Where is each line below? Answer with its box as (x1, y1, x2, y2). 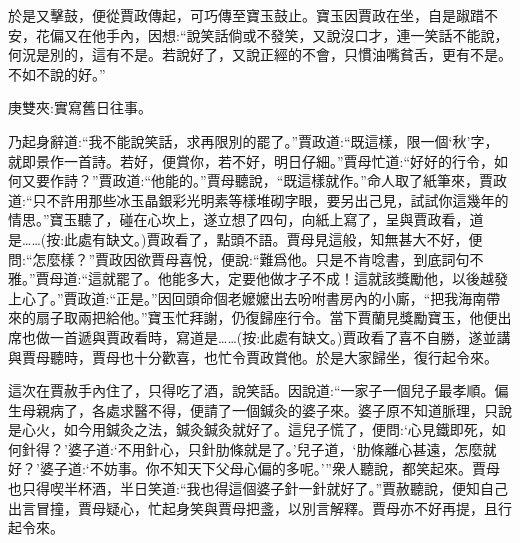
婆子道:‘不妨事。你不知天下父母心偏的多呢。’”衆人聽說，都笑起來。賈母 (39, 458, 500, 479)
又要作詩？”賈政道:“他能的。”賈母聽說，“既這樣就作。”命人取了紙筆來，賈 (21, 170, 493, 191)
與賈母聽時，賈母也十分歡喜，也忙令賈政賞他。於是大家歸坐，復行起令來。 (8, 346, 498, 367)
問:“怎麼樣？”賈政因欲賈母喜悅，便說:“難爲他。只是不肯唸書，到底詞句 (8, 248, 470, 269)
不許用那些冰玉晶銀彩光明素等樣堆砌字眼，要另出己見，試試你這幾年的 (46, 189, 509, 210)
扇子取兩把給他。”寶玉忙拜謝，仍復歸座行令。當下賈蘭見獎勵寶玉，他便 (35, 307, 498, 328)
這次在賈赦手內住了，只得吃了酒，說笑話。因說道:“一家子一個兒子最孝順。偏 (8, 380, 509, 401)
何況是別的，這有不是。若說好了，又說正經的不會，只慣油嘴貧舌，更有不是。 (8, 44, 512, 65)
